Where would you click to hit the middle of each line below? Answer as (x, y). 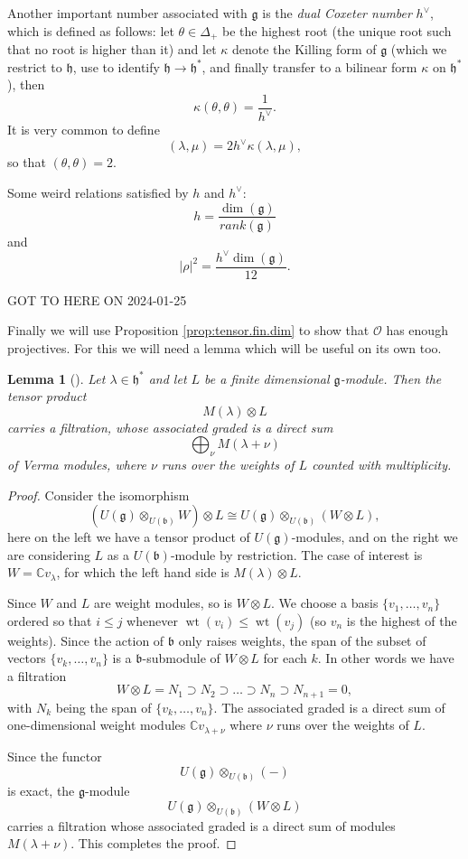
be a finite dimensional (267, 378)
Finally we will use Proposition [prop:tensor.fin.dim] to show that (188, 330)
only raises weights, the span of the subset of (302, 640)
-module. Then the (391, 378)
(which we (419, 49)
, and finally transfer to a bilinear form (309, 66)
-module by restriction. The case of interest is (296, 554)
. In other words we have (386, 658)
